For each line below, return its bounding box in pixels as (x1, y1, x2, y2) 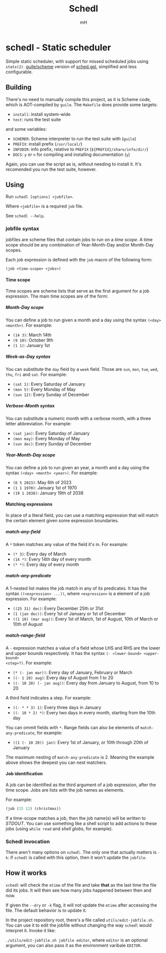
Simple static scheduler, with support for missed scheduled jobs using (5, 58, 149, 64)
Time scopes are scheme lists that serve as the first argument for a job (5, 288, 150, 294)
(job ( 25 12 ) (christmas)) (5, 806, 61, 811)
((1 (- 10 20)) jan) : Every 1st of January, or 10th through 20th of (12, 739, 149, 745)
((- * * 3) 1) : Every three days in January (12, 704, 102, 710)
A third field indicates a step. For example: (5, 695, 92, 701)
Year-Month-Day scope (5, 452, 56, 458)
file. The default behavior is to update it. (5, 907, 87, 913)
